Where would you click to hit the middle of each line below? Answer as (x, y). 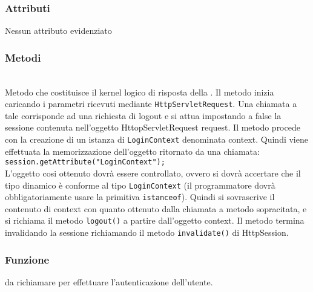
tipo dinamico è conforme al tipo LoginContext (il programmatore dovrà (140, 185)
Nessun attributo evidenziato (58, 31)
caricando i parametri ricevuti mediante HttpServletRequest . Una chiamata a (151, 104)
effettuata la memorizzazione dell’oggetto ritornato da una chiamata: (132, 151)
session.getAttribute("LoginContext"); (85, 162)
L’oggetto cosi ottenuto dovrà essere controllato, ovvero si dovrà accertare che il (153, 173)
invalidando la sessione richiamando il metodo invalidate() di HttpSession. (147, 232)
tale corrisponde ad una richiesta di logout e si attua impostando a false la (143, 115)
